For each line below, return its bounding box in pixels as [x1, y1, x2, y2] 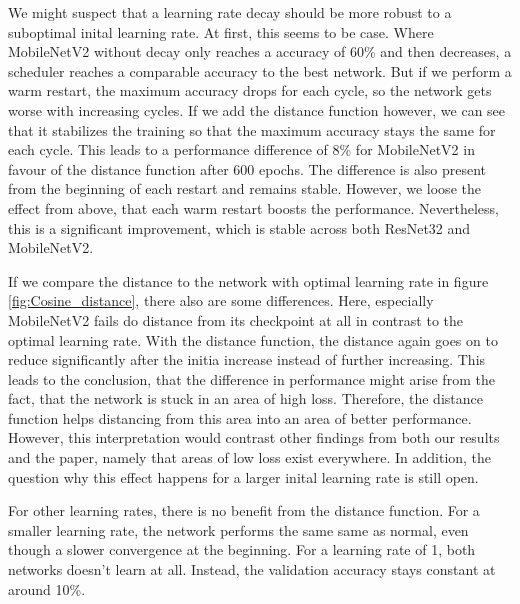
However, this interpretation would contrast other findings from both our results [8, 427, 500, 448]
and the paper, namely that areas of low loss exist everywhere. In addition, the [8, 447, 492, 468]
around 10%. [8, 578, 86, 599]
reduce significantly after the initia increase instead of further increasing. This [8, 349, 486, 370]
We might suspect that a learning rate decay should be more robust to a [8, 2, 452, 22]
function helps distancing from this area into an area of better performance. [8, 407, 472, 428]
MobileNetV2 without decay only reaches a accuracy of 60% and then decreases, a [8, 41, 512, 62]
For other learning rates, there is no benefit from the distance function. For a [8, 500, 480, 521]
